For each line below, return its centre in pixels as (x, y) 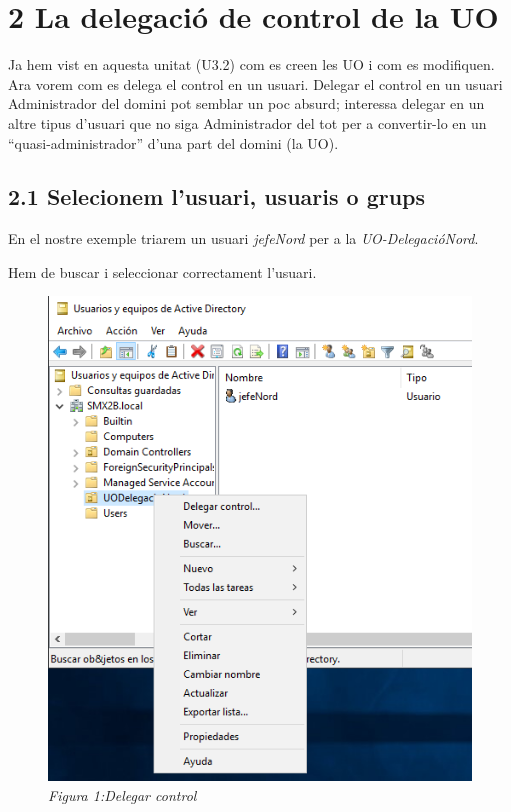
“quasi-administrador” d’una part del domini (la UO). (173, 142)
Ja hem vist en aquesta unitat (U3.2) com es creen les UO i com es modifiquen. (251, 64)
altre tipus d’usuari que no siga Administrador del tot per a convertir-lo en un (247, 122)
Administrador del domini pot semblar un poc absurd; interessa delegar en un (246, 103)
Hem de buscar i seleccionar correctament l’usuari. (162, 271)
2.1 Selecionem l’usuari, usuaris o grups (217, 196)
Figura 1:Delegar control (122, 794)
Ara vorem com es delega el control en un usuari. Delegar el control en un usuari (255, 83)
